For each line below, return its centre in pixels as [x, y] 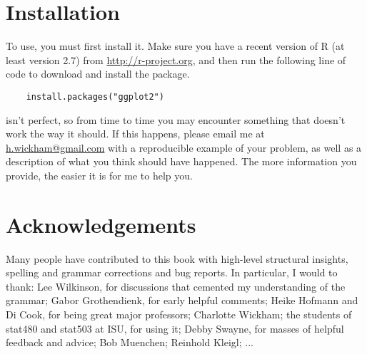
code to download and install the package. [98, 74]
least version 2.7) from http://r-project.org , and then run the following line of [176, 59]
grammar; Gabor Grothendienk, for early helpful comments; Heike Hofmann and [182, 300]
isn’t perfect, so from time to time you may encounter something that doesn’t [176, 119]
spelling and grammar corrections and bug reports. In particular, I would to [172, 272]
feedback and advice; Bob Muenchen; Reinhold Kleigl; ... [130, 342]
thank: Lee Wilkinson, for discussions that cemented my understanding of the [176, 286]
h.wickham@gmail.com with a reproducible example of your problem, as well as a [184, 147]
